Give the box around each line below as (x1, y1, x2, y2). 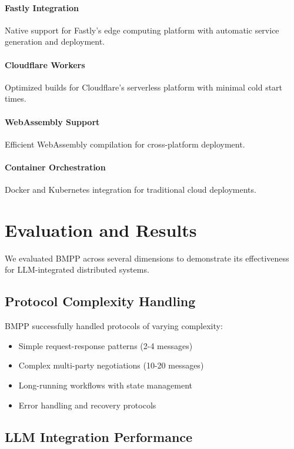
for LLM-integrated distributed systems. (5, 263, 149, 276)
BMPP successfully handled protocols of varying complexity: (5, 320, 223, 332)
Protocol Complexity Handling (5, 292, 196, 310)
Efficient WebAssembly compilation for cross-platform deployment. (5, 138, 245, 150)
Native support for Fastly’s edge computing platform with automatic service (5, 24, 279, 36)
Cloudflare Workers (5, 58, 85, 71)
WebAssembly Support (5, 115, 100, 128)
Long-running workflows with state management (18, 379, 192, 391)
